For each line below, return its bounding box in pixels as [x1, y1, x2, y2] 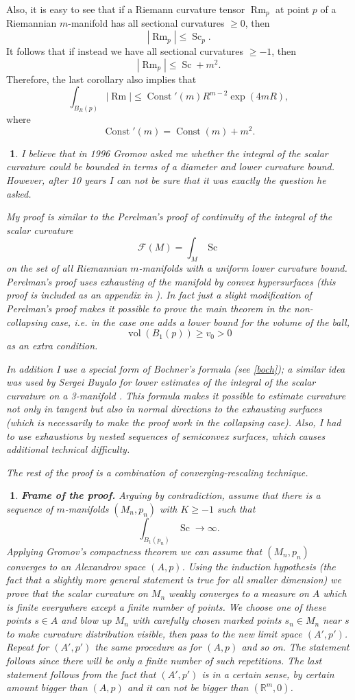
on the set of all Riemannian [6, 261, 127, 275]
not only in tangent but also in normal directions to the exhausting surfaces [6, 401, 322, 416]
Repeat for [6, 640, 49, 654]
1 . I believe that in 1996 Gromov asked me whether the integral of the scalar [10, 145, 328, 160]
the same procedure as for [95, 640, 202, 654]
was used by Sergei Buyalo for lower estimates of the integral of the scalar [6, 375, 316, 389]
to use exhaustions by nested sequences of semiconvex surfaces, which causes [6, 428, 326, 443]
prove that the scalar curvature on [6, 586, 148, 600]
